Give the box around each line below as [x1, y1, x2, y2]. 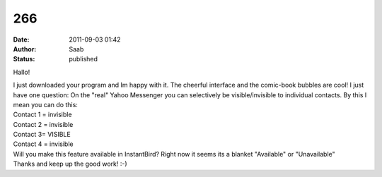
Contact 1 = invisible [13, 110, 72, 119]
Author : [13, 44, 37, 53]
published [69, 55, 98, 63]
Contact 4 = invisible [13, 140, 74, 148]
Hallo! [13, 68, 30, 76]
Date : [13, 35, 30, 44]
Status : [13, 55, 35, 63]
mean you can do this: [13, 100, 78, 109]
